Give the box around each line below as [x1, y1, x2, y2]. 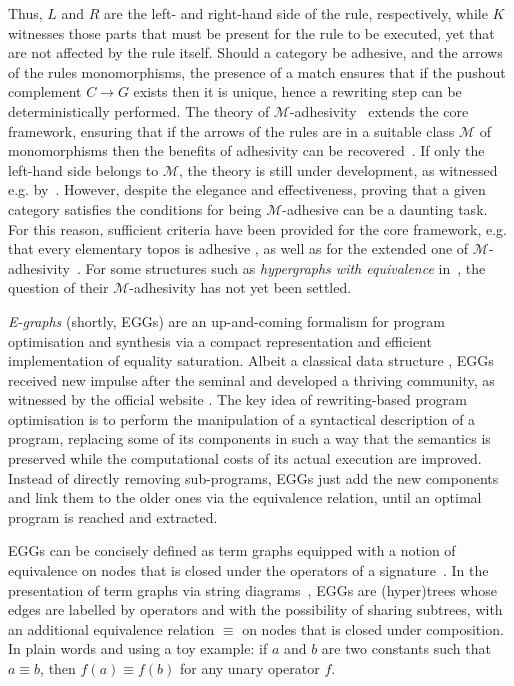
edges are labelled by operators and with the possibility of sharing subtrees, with [8, 599, 503, 620]
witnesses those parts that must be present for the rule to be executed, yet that [8, 22, 495, 43]
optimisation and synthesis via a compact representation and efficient [8, 330, 432, 351]
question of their [8, 277, 109, 298]
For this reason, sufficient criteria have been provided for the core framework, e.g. [8, 218, 507, 239]
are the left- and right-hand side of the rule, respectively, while [104, 3, 488, 23]
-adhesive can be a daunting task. [282, 198, 488, 219]
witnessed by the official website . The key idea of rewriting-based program [8, 389, 467, 410]
